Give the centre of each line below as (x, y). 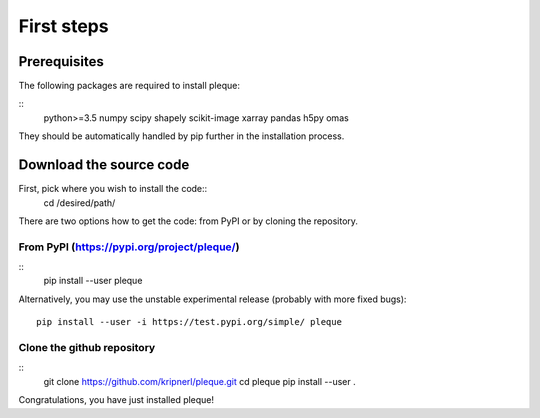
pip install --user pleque (93, 281)
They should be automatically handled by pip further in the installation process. (181, 136)
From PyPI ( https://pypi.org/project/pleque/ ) (129, 247)
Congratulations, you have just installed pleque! (116, 400)
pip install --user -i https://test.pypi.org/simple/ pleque (189, 322)
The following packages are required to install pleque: (129, 86)
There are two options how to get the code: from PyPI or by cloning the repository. (188, 221)
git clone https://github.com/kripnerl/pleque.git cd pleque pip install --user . (199, 381)
